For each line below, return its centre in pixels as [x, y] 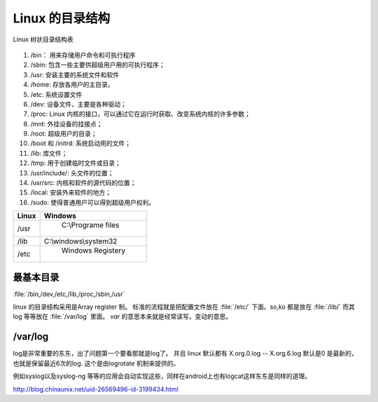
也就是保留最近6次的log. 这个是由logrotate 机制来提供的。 [96, 363]
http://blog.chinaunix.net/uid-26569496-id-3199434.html [96, 389]
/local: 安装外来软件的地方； [71, 192]
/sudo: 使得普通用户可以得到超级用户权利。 [93, 202]
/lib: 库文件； [49, 153]
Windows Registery [93, 250]
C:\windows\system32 [80, 241]
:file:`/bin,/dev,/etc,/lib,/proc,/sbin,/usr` [69, 294]
